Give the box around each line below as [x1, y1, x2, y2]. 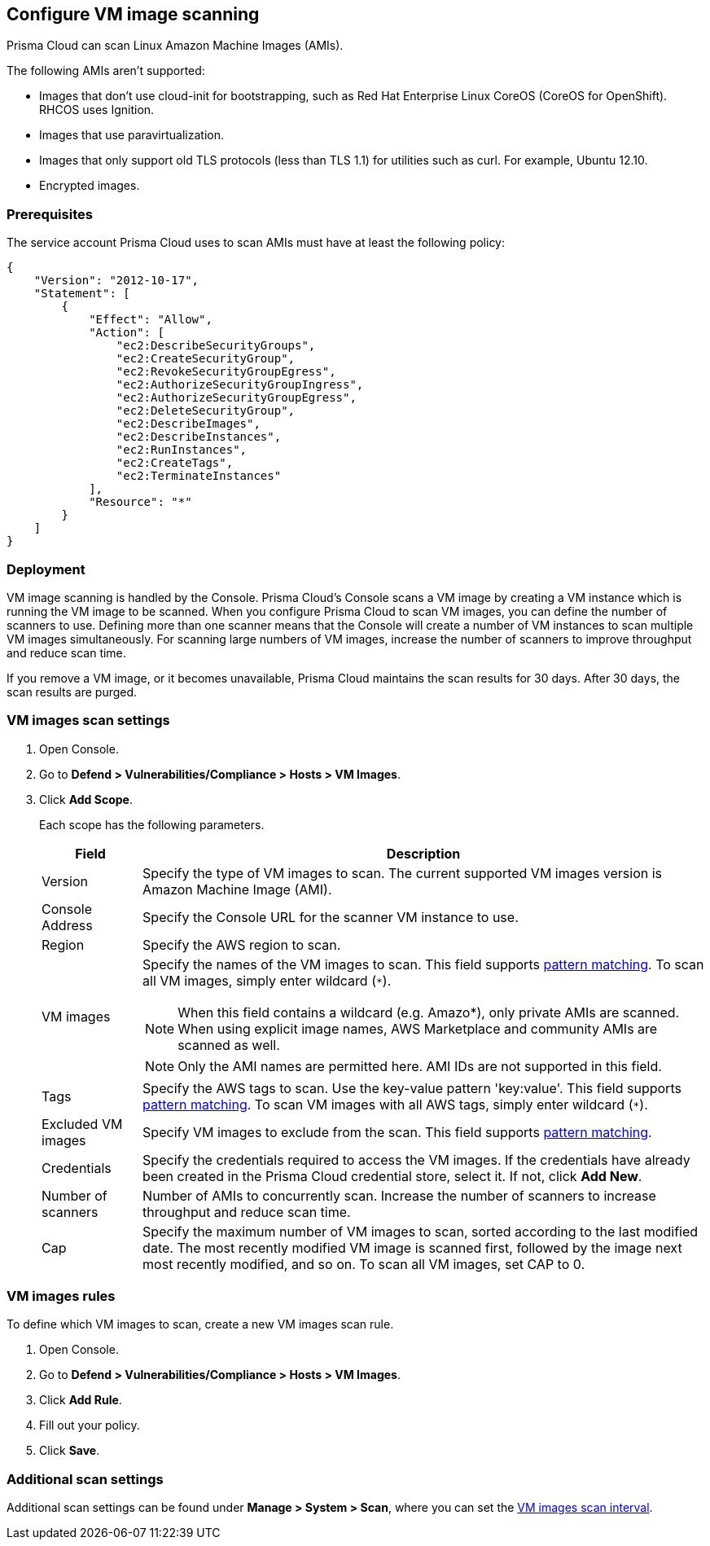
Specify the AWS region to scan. [142, 936, 341, 953]
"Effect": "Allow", [89, 313, 213, 327]
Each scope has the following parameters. [39, 817, 265, 832]
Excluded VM [42, 1115, 123, 1132]
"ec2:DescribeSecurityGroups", [116, 339, 316, 353]
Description [386, 845, 461, 862]
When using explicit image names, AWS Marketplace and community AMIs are [177, 1020, 658, 1037]
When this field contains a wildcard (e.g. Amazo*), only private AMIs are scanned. [177, 1004, 680, 1021]
